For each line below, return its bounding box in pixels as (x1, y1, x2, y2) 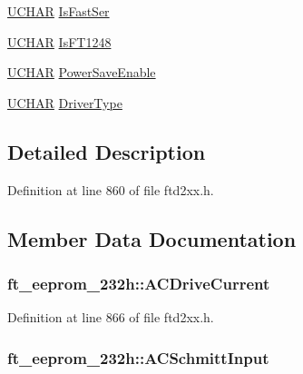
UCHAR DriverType (7, 93, 122, 112)
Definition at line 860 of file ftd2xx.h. (7, 180, 214, 199)
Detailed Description (7, 137, 206, 165)
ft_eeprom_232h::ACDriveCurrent (7, 271, 270, 294)
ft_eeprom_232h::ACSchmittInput (7, 346, 269, 369)
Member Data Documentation (7, 224, 297, 252)
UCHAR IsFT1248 (7, 32, 112, 51)
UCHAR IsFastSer (7, 2, 110, 20)
